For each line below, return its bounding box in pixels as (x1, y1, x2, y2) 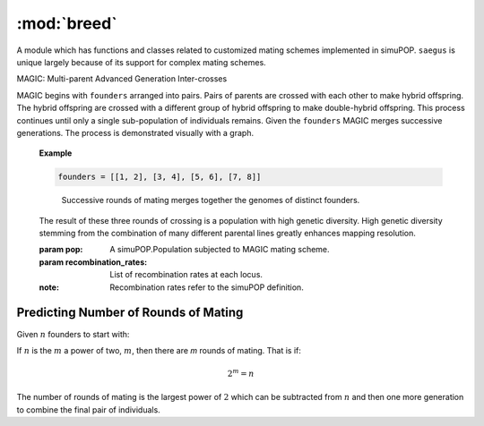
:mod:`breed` (16, 13, 117, 33)
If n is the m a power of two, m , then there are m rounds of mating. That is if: (16, 345, 302, 355)
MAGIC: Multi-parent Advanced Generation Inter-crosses (16, 73, 228, 84)
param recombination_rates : (39, 256, 148, 268)
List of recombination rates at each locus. (109, 269, 264, 280)
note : (39, 282, 60, 293)
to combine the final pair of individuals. (16, 404, 160, 415)
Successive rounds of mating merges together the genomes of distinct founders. (61, 195, 360, 206)
